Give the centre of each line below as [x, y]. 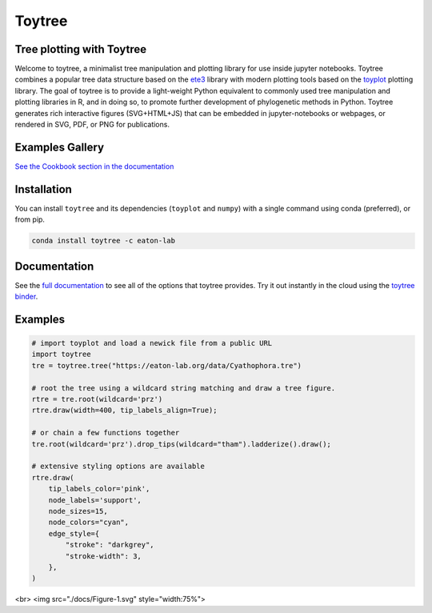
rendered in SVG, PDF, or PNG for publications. [92, 125]
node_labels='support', [95, 500]
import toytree [61, 355]
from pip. [30, 219]
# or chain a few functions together [106, 433]
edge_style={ [74, 533]
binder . [26, 297]
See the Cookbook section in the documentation [94, 166]
